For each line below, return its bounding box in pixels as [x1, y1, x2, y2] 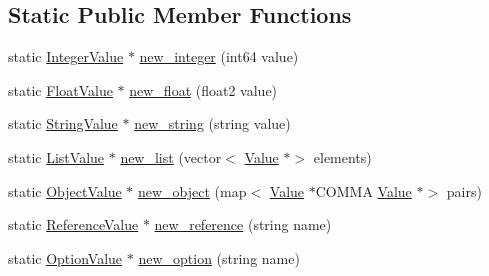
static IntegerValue [8, 46, 124, 67]
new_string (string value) [134, 113, 291, 134]
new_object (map [138, 180, 247, 201]
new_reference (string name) [154, 214, 332, 235]
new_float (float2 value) [129, 79, 278, 100]
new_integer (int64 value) [139, 46, 299, 67]
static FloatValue [8, 79, 113, 100]
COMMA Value [315, 180, 412, 201]
